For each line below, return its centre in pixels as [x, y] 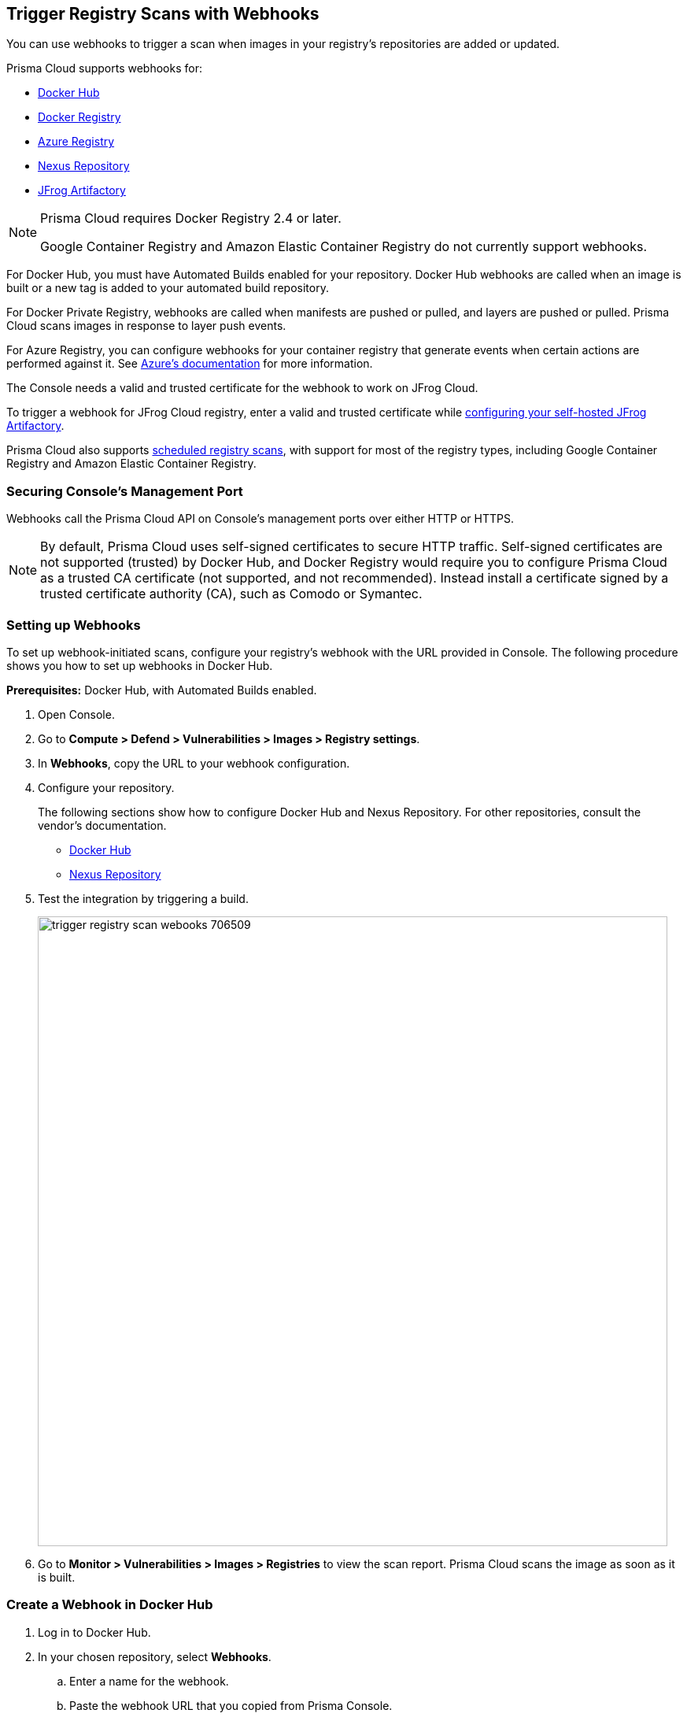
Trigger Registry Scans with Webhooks [163, 14]
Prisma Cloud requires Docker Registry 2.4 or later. [191, 218]
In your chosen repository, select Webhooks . [155, 1656]
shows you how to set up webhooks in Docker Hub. [140, 665]
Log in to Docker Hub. [94, 1632]
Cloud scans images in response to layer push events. [146, 326]
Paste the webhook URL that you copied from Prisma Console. [231, 1705]
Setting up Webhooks [74, 625]
